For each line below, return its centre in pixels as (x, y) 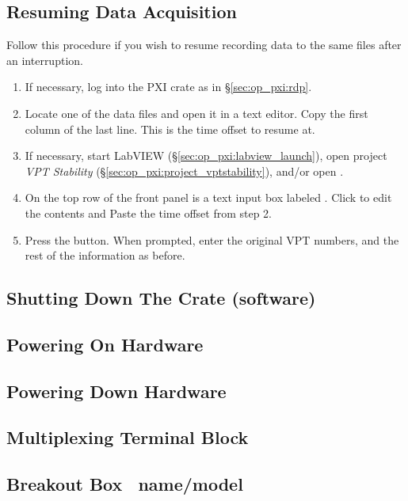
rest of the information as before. (105, 255)
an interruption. (45, 60)
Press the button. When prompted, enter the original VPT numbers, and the (212, 239)
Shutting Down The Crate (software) (161, 298)
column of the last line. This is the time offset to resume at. (170, 129)
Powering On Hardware (105, 344)
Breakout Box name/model (125, 484)
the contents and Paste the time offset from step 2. (149, 213)
